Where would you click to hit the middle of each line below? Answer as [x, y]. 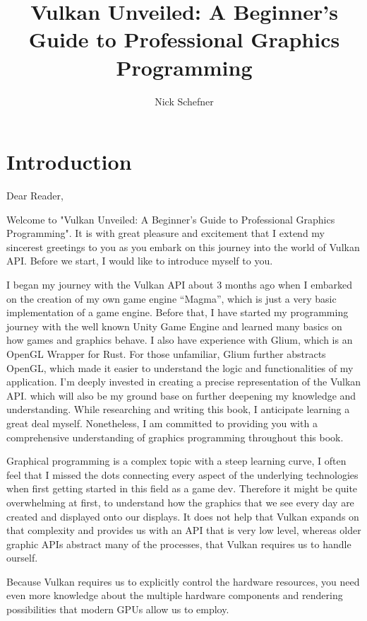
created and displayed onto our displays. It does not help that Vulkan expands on [183, 516]
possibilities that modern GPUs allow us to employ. [118, 609]
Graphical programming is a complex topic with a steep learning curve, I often [176, 461]
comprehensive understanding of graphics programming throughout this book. [175, 437]
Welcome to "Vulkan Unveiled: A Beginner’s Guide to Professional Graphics [171, 219]
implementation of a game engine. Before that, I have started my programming [178, 312]
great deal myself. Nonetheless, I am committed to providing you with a [162, 423]
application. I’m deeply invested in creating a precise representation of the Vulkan [184, 382]
